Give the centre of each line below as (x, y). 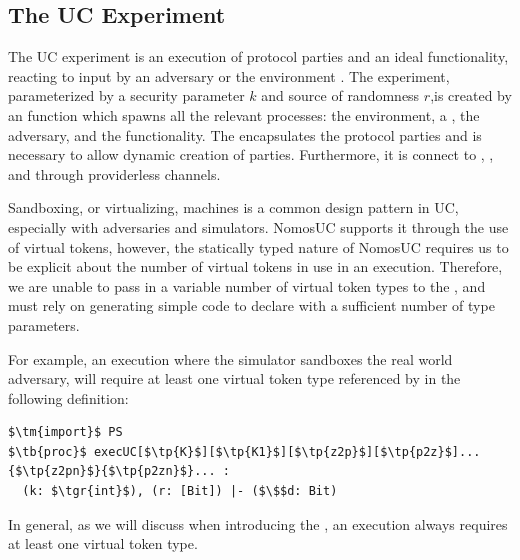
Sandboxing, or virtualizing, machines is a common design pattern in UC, (233, 207)
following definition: (68, 397)
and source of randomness (340, 95)
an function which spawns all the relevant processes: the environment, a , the (244, 114)
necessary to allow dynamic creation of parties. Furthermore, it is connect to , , (251, 154)
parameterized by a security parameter (126, 95)
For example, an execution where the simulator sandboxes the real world (230, 358)
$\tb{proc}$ (47, 451)
